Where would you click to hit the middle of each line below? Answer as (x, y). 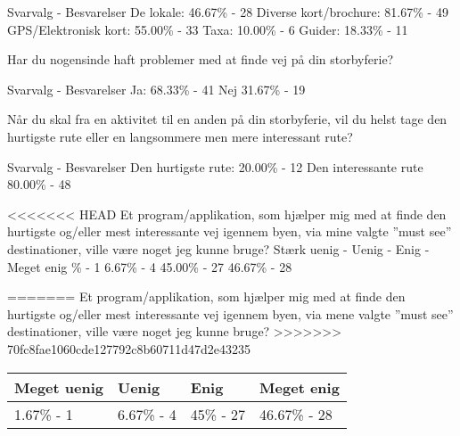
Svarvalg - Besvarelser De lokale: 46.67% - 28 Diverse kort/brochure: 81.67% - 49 (228, 12)
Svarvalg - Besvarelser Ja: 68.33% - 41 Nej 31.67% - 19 (156, 89)
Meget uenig (59, 387)
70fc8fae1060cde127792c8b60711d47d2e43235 (129, 348)
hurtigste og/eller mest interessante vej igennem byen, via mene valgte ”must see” (230, 313)
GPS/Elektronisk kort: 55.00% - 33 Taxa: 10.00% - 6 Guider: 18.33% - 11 (208, 29)
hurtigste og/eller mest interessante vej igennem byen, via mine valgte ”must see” (230, 231)
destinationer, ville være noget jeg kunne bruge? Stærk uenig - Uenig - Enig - (218, 248)
